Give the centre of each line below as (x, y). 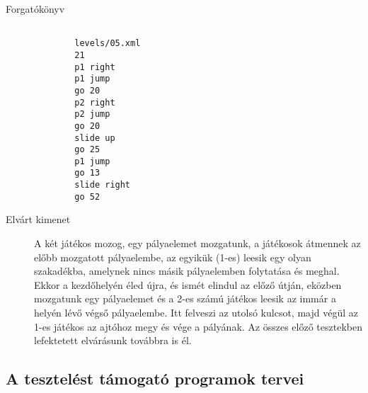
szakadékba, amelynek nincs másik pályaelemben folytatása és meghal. (187, 271)
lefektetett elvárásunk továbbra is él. (113, 340)
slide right (103, 185)
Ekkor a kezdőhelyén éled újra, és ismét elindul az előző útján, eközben (188, 284)
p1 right (95, 67)
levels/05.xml (108, 44)
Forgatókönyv (35, 8)
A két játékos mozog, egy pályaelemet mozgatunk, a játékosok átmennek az (197, 243)
